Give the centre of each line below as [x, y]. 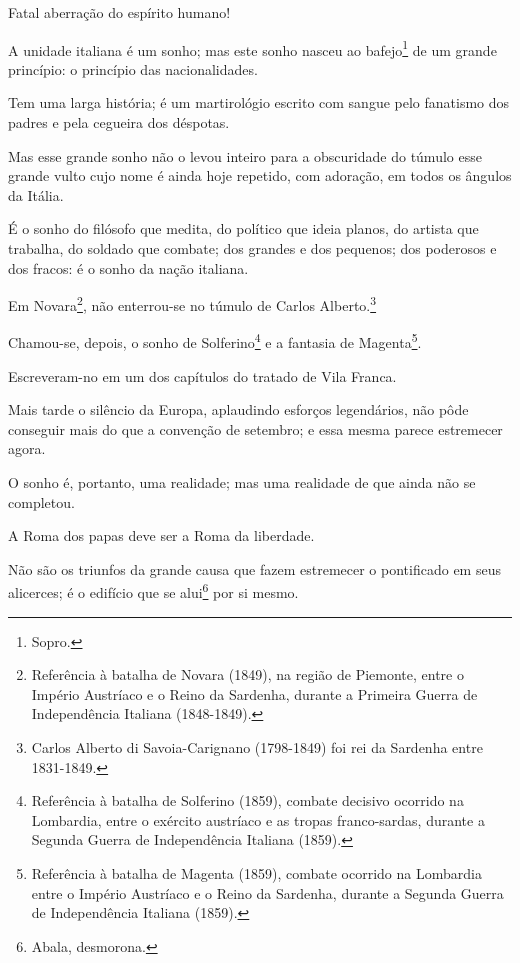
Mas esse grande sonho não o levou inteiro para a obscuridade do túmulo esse [245, 155]
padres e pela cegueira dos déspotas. [119, 122]
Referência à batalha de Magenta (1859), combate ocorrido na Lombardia [256, 873]
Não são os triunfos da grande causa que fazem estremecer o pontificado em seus [254, 568]
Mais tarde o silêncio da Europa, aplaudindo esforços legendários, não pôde [238, 409]
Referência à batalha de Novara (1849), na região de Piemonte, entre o [247, 674]
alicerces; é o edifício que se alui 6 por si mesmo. [153, 591]
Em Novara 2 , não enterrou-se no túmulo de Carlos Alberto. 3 [192, 303]
